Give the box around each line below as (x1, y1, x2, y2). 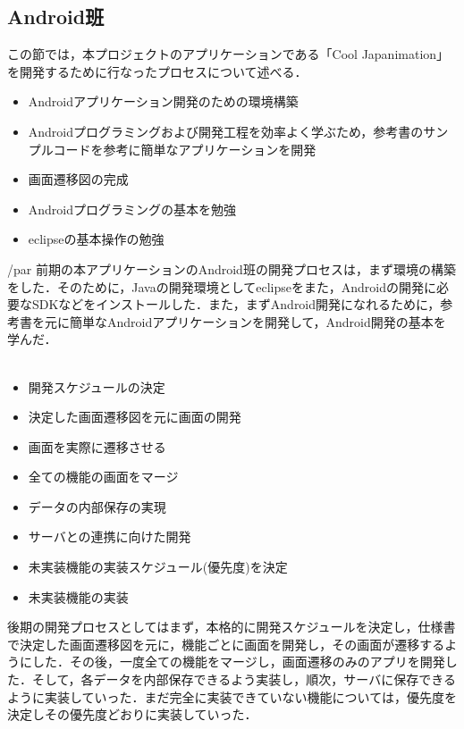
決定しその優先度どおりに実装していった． (7, 705, 257, 724)
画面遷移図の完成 (28, 170, 129, 189)
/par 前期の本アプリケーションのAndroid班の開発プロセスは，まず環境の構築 (7, 259, 456, 278)
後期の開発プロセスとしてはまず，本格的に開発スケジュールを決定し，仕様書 (7, 617, 456, 636)
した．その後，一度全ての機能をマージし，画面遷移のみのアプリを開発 (31, 652, 445, 671)
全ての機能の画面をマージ (28, 467, 179, 486)
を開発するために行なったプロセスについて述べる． (7, 62, 308, 80)
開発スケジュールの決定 (28, 377, 165, 396)
